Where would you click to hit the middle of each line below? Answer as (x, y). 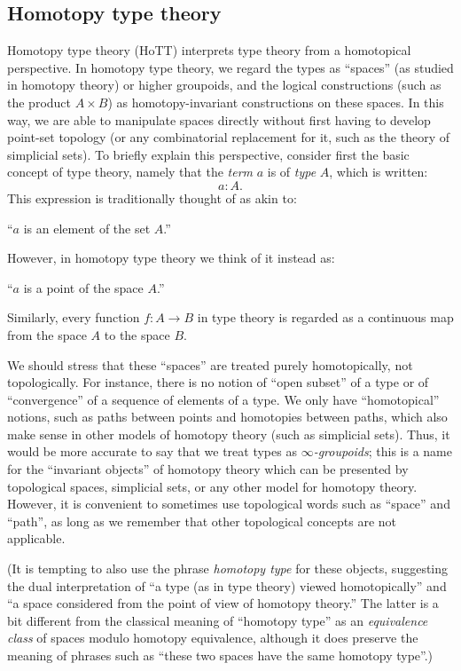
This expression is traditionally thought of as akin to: (152, 197)
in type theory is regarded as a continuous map (325, 317)
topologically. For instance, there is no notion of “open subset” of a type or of (218, 382)
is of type (292, 172)
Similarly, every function (74, 317)
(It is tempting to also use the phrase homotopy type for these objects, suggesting (228, 568)
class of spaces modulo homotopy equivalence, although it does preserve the (213, 638)
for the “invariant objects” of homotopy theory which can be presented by (208, 469)
